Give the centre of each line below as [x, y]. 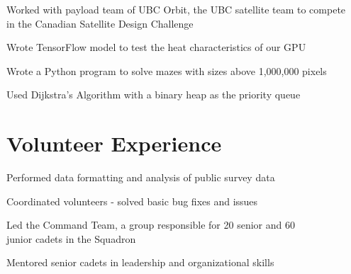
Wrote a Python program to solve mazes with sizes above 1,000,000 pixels [167, 70]
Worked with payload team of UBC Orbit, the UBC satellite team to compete [176, 9]
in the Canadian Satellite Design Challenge [100, 23]
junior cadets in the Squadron [71, 238]
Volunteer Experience [114, 143]
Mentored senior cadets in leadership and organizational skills [140, 262]
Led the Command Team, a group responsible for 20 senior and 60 [151, 225]
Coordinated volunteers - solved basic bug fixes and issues [132, 201]
